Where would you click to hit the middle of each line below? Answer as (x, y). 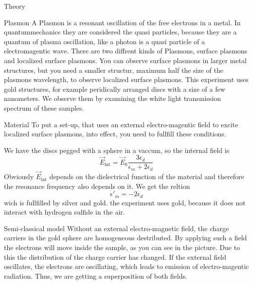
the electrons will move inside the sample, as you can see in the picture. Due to (122, 247)
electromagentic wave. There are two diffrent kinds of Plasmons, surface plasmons (126, 51)
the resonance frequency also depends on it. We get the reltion (97, 186)
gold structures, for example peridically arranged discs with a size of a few (115, 89)
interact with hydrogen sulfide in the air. (64, 212)
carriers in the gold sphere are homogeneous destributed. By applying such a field (126, 238)
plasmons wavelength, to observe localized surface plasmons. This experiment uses (126, 79)
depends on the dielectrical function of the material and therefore (147, 176)
